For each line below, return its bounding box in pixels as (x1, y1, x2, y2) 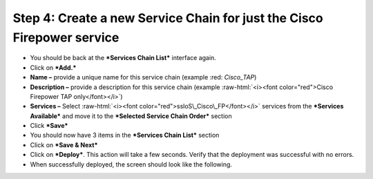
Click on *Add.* (30, 63, 77, 72)
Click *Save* (30, 122, 68, 130)
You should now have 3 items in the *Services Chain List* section (30, 131, 220, 140)
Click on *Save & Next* (30, 140, 98, 149)
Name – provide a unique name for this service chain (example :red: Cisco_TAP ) (30, 73, 257, 82)
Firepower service (12, 30, 119, 45)
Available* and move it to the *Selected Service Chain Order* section (30, 111, 232, 120)
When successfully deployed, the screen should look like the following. (30, 160, 233, 169)
